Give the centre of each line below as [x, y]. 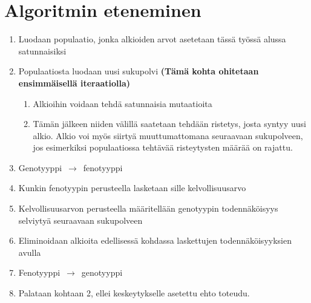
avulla [30, 252]
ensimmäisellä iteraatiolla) [74, 83]
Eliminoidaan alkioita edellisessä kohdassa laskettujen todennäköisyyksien [155, 240]
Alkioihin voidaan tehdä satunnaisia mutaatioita [123, 103]
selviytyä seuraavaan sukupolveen [80, 220]
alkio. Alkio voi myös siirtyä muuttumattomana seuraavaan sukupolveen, [168, 135]
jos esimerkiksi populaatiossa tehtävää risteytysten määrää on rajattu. [163, 147]
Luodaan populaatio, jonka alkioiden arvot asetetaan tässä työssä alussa [152, 39]
